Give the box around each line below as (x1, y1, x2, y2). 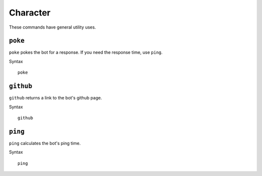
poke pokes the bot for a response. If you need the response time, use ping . (9, 49, 163, 55)
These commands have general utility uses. (9, 24, 97, 30)
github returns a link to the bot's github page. (9, 95, 102, 101)
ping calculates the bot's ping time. (9, 140, 81, 146)
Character (9, 7, 51, 18)
